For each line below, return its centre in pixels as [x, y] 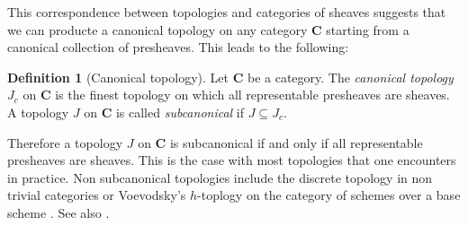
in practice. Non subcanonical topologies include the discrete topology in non [220, 177]
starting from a [368, 29]
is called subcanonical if [180, 112]
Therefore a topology [65, 142]
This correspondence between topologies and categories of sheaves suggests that [227, 12]
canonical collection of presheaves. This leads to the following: [178, 47]
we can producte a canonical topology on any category [157, 29]
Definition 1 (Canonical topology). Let [118, 77]
